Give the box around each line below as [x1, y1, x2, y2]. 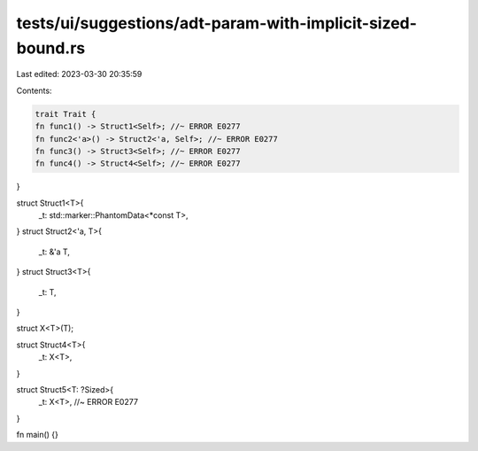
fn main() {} [16, 430, 59, 440]
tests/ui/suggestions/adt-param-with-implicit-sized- [16, 13, 418, 33]
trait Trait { [35, 109, 96, 119]
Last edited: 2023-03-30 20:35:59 [16, 69, 143, 80]
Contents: [16, 85, 52, 96]
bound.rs [16, 38, 86, 58]
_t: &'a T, [38, 246, 71, 257]
